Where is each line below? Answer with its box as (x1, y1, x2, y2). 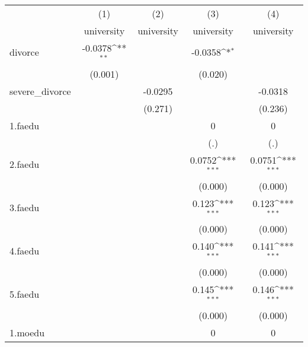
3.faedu (9, 200, 40, 214)
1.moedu (9, 325, 45, 339)
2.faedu (9, 157, 40, 171)
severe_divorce (9, 84, 71, 98)
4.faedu (9, 243, 40, 257)
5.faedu (9, 286, 40, 301)
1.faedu (9, 118, 40, 132)
